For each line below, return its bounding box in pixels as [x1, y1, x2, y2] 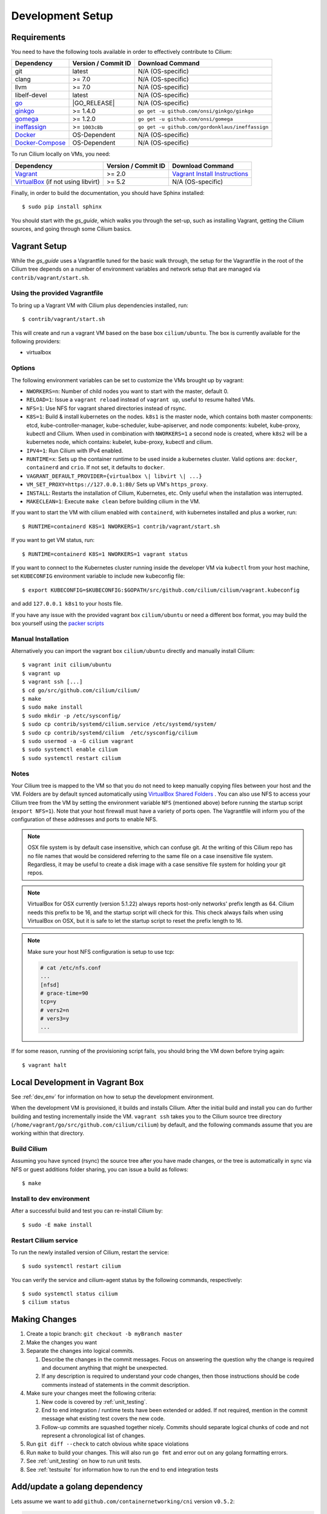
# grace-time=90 [40, 990, 89, 996]
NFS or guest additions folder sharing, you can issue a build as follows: [11, 1166, 189, 1173]
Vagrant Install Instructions [172, 170, 248, 178]
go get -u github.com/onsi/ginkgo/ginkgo [137, 108, 254, 114]
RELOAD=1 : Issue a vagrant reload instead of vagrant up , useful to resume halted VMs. [26, 396, 256, 403]
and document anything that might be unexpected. [41, 1364, 168, 1371]
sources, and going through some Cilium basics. [11, 225, 132, 233]
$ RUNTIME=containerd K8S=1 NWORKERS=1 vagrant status [22, 550, 188, 557]
